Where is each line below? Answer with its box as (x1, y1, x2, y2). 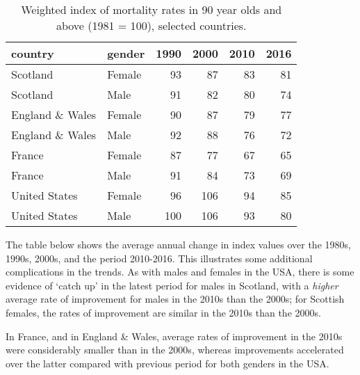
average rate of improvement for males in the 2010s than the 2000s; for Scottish (6, 292, 345, 306)
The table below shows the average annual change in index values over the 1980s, (6, 237, 351, 251)
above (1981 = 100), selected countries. (56, 17, 247, 33)
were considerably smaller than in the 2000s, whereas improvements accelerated (6, 342, 344, 357)
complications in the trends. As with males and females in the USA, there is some (6, 264, 354, 279)
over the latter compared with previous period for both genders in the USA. (6, 356, 329, 370)
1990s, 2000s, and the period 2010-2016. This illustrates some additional (6, 250, 313, 265)
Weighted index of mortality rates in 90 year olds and (21, 1, 282, 17)
